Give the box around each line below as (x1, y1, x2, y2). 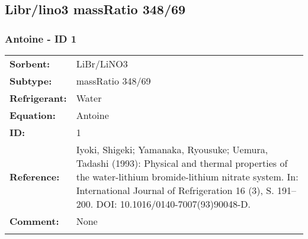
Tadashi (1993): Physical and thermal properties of (76, 156, 288, 170)
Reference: (9, 170, 60, 183)
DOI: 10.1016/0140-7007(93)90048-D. (96, 197, 251, 211)
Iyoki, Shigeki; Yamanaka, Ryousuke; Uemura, (76, 143, 268, 156)
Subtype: (9, 74, 52, 88)
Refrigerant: (9, 91, 67, 105)
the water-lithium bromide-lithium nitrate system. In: (76, 170, 299, 183)
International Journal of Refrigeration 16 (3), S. (76, 183, 274, 197)
